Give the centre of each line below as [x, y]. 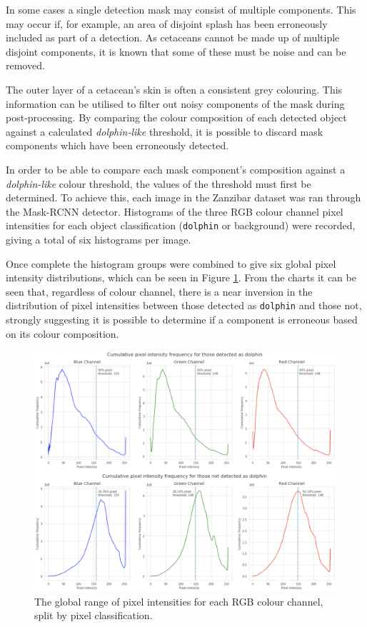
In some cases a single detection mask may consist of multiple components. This [181, 9]
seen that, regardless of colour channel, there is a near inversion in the [159, 291]
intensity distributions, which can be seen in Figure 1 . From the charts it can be [181, 277]
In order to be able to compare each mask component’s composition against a [176, 169]
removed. [25, 65]
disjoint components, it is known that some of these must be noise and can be [176, 51]
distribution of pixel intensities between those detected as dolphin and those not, [184, 305]
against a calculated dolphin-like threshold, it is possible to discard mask [165, 131]
